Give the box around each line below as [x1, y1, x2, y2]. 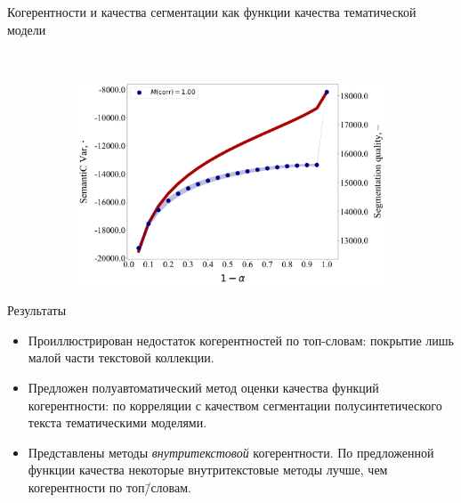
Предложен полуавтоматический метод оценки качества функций [28, 377, 379, 396]
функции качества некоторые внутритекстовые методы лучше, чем [28, 460, 388, 479]
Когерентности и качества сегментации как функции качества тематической [7, 3, 417, 20]
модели [7, 20, 46, 38]
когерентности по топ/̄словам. [28, 477, 191, 496]
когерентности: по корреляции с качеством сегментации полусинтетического [28, 395, 442, 414]
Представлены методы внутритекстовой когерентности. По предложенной [28, 442, 434, 461]
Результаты [7, 301, 67, 320]
